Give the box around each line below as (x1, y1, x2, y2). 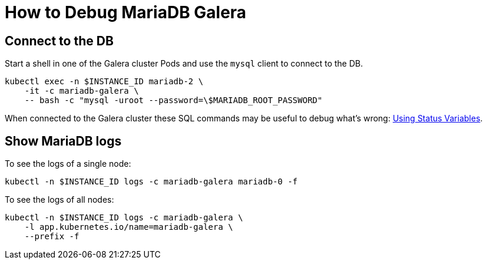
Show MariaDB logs (5, 133, 122, 148)
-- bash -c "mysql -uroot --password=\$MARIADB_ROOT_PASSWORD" (24, 95, 323, 105)
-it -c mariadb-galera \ (24, 86, 139, 96)
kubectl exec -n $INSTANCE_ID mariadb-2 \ (5, 77, 204, 87)
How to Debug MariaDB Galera (5, 2, 247, 22)
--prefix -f (24, 232, 79, 242)
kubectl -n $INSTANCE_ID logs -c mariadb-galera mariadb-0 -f (5, 177, 298, 187)
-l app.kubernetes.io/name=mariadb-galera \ (24, 222, 233, 232)
